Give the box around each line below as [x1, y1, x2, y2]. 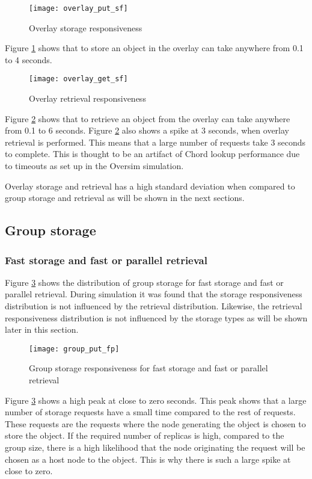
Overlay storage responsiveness [29, 21, 142, 34]
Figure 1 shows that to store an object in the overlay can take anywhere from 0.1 [5, 42, 304, 54]
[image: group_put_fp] [29, 344, 120, 353]
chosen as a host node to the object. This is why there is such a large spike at [5, 453, 291, 465]
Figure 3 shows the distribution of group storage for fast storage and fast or [5, 276, 284, 288]
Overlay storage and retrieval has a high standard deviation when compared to [5, 179, 295, 192]
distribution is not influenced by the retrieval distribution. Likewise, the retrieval [5, 300, 302, 312]
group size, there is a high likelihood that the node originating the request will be [5, 441, 305, 454]
